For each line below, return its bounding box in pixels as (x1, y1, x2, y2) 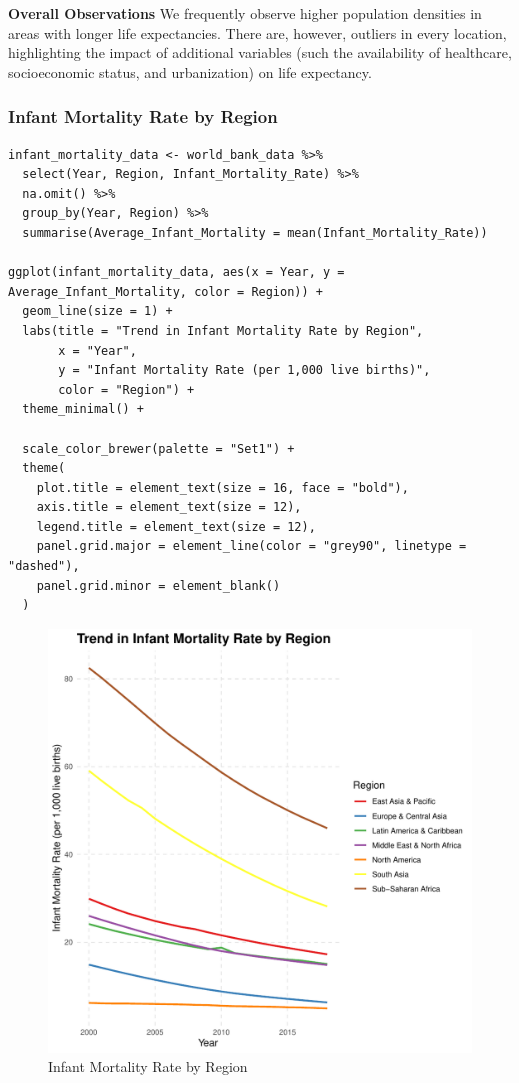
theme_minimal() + (22, 402, 145, 417)
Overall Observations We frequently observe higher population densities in (8, 3, 482, 23)
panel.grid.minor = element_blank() (36, 578, 281, 593)
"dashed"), (8, 559, 80, 574)
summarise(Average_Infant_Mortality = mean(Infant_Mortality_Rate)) (22, 225, 488, 240)
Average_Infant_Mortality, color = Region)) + (8, 284, 323, 299)
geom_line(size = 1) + (22, 304, 173, 319)
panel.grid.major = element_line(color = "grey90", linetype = (36, 539, 467, 554)
